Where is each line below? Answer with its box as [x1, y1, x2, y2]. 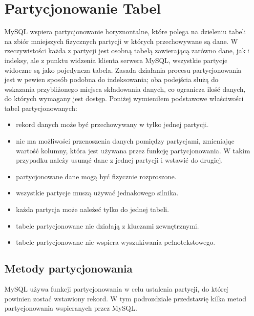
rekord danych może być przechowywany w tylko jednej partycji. [16, 119, 209, 129]
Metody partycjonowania [4, 261, 133, 276]
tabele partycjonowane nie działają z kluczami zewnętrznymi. [16, 220, 199, 231]
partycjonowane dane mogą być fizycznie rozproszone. [16, 171, 177, 181]
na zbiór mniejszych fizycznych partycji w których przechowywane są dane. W [4, 36, 238, 46]
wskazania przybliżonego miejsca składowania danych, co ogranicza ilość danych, [4, 84, 246, 94]
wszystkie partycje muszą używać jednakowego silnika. [16, 188, 179, 198]
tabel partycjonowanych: [4, 103, 78, 113]
